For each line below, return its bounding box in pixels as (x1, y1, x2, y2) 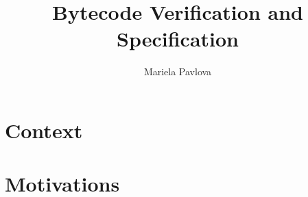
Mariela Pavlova (143, 64, 212, 79)
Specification (117, 25, 239, 53)
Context (5, 116, 83, 144)
